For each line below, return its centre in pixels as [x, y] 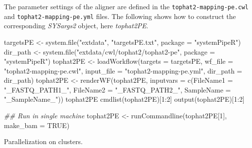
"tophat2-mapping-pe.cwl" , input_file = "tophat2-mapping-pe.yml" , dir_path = [123, 70]
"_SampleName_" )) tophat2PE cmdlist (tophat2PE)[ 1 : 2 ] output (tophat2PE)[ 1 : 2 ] [124, 99]
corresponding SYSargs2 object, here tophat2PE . [76, 26]
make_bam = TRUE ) [37, 125]
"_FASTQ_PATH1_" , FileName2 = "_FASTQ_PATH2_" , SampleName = [117, 89]
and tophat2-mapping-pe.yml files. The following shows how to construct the [120, 16]
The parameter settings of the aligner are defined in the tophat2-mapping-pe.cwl [126, 6]
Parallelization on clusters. [43, 141]
